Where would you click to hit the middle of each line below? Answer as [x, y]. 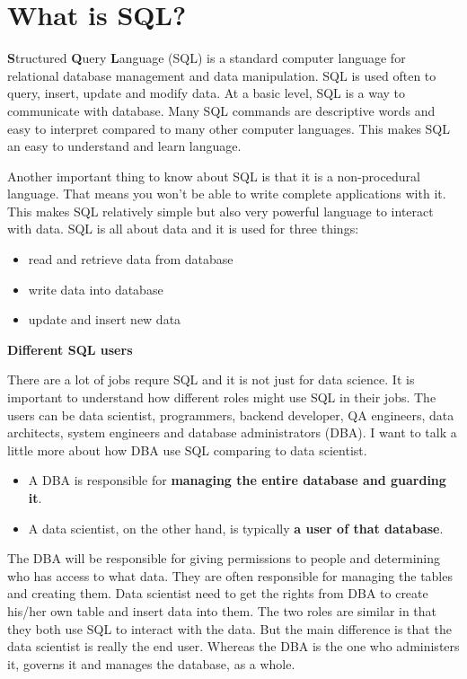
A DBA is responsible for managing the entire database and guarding [237, 480]
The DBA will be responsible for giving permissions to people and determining [224, 558]
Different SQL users [70, 349]
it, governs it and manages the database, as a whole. [151, 663]
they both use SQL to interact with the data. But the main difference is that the [229, 628]
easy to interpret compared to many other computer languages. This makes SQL [229, 128]
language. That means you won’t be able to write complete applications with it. [227, 194]
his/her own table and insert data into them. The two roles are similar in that [222, 610]
